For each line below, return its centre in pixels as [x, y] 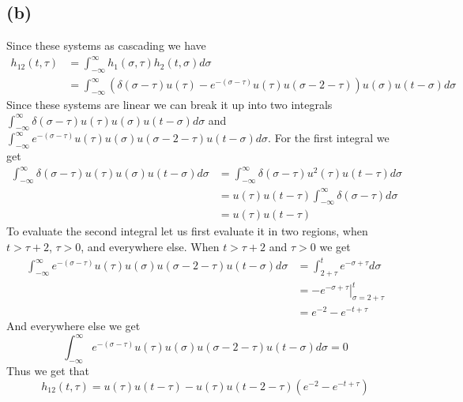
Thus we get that [48, 371]
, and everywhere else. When [150, 247]
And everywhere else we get [73, 326]
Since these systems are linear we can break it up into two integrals [169, 104]
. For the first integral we [329, 138]
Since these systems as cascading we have [106, 45]
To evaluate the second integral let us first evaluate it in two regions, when [187, 231]
